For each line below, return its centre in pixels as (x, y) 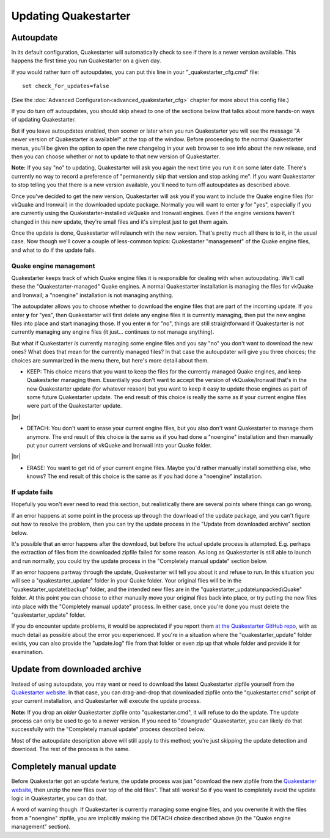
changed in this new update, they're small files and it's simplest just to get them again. (120, 222)
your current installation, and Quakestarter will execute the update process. (106, 701)
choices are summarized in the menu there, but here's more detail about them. (110, 360)
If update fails (32, 492)
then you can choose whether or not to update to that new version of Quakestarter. (116, 156)
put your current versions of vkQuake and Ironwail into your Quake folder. (119, 446)
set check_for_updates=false (66, 86)
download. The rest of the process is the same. (71, 749)
